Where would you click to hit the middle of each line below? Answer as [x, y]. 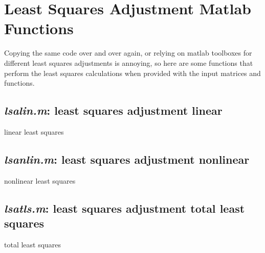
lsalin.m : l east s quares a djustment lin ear [113, 110]
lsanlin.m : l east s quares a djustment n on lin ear [127, 159]
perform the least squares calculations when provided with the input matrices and [132, 73]
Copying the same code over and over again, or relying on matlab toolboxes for [128, 53]
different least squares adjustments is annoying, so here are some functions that [129, 62]
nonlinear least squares [40, 180]
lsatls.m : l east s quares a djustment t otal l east [125, 208]
